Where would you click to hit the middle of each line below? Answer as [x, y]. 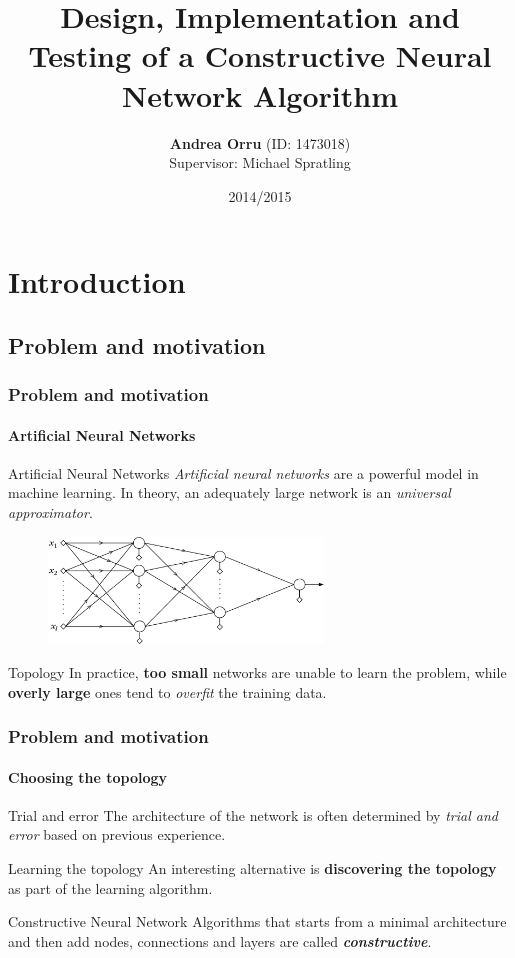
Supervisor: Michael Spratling [260, 162]
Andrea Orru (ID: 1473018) [260, 142]
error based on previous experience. [117, 834]
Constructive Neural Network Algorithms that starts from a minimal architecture [257, 921]
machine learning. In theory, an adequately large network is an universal [229, 492]
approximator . [50, 512]
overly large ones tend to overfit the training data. [167, 691]
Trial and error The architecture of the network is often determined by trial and [253, 814]
